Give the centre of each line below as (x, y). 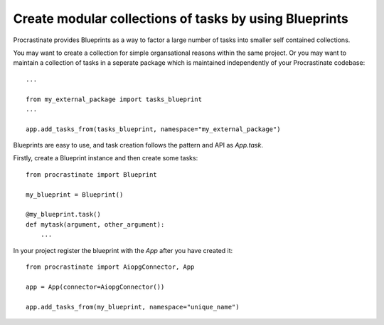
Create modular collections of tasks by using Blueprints (181, 19)
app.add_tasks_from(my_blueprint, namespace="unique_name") (133, 307)
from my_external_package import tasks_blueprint (114, 99)
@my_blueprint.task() (63, 215)
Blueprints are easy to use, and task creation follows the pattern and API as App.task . (138, 145)
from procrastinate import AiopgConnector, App (110, 267)
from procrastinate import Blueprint (92, 174)
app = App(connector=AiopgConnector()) (95, 287)
